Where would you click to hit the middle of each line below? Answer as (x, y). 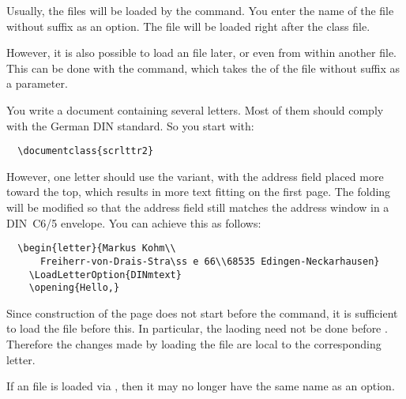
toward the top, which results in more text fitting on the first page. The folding (199, 192)
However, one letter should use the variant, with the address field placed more (195, 176)
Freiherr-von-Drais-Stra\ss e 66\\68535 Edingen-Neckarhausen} (210, 261)
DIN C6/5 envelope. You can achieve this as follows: (134, 222)
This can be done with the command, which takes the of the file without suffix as (203, 68)
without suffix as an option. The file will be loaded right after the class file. (188, 26)
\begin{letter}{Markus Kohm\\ (97, 248)
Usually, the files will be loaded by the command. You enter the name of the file (200, 10)
